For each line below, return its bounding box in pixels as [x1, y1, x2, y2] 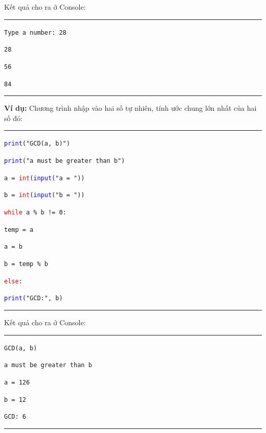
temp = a [4, 226, 34, 233]
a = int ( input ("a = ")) [4, 174, 85, 182]
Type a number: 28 [4, 29, 66, 36]
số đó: [4, 112, 23, 123]
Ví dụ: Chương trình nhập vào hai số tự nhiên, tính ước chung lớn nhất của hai [4, 103, 257, 113]
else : [4, 277, 23, 285]
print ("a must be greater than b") [4, 157, 125, 165]
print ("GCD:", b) [4, 295, 63, 302]
